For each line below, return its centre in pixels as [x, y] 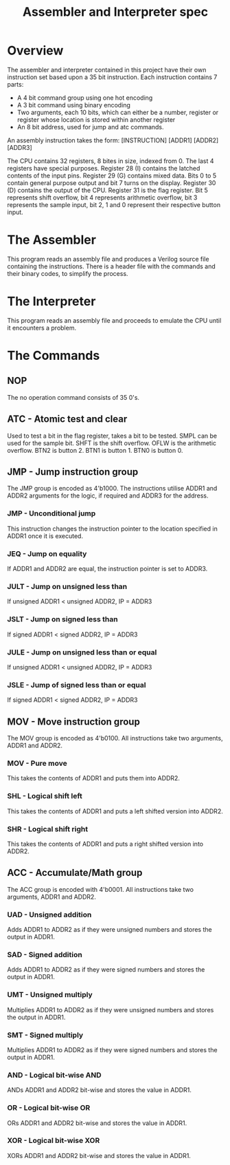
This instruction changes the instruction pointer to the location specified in [112, 528]
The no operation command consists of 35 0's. [73, 397]
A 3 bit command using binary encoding [73, 105]
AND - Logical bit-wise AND [54, 1075]
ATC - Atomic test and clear [67, 419]
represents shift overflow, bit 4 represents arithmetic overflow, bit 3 [102, 197]
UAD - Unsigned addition [49, 915]
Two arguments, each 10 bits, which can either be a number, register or [118, 112]
